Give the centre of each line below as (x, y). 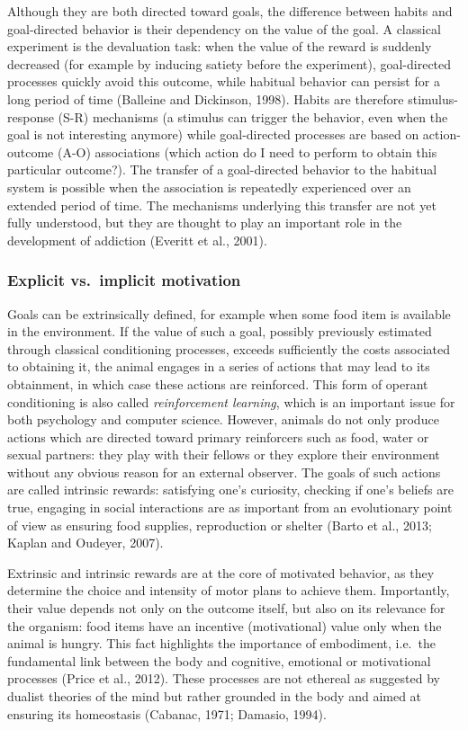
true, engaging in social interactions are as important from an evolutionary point (230, 507)
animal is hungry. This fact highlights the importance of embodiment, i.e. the (221, 643)
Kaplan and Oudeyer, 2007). (85, 543)
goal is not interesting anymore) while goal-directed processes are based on (213, 134)
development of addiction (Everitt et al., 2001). (137, 240)
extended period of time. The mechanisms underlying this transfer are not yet (222, 205)
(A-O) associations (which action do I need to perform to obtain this (247, 151)
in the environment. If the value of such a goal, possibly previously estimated (220, 331)
